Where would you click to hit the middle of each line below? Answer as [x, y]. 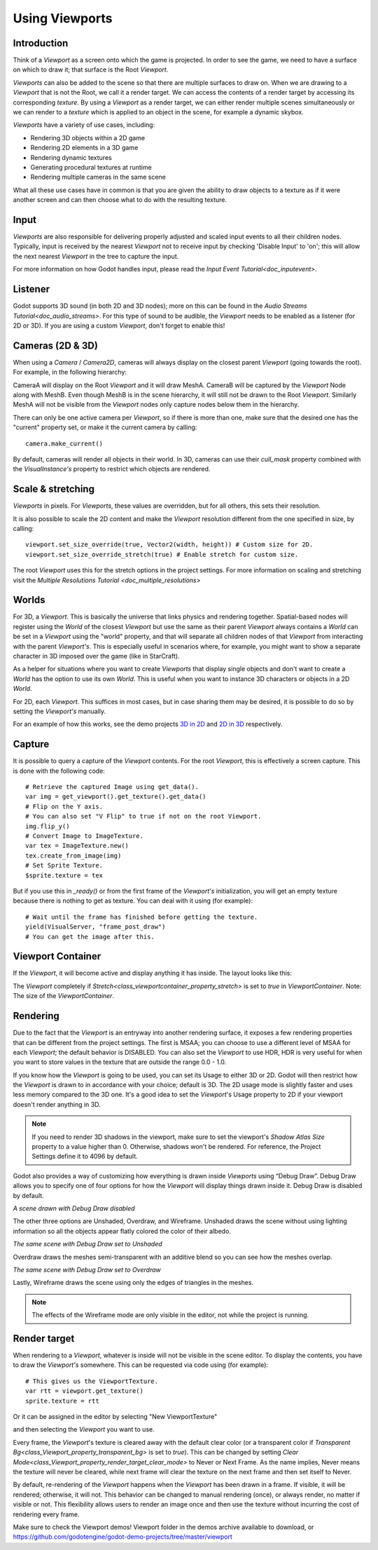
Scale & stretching [54, 489]
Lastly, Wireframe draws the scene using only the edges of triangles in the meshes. [133, 1283]
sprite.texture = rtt [62, 1401]
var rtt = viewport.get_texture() [84, 1391]
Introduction [41, 43]
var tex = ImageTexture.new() [77, 846]
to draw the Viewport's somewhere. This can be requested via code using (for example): [141, 1365]
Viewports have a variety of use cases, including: [84, 125]
